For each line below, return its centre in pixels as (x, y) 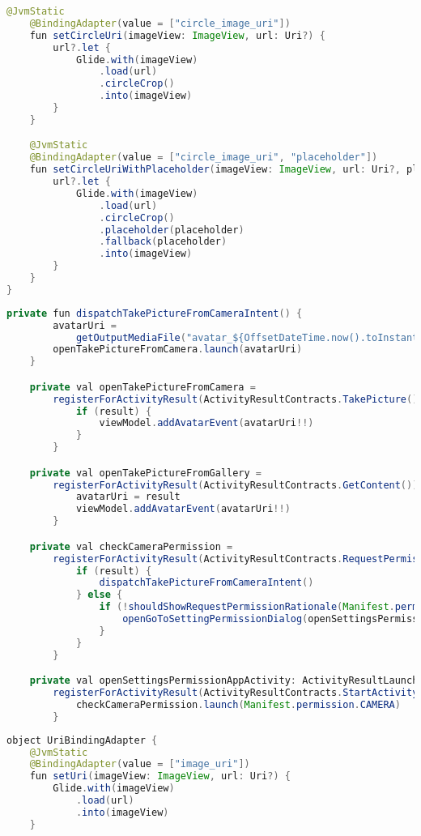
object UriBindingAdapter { (82, 740)
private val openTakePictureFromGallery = (146, 473)
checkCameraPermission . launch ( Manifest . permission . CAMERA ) (238, 704)
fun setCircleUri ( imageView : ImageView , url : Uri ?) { (177, 35)
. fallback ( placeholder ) (163, 242)
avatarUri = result (128, 497)
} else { (99, 595)
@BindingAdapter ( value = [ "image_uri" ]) (140, 764)
